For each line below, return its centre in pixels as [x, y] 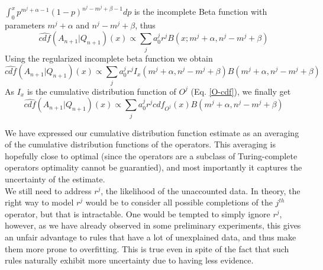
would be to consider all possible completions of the [179, 202]
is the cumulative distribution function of [101, 91]
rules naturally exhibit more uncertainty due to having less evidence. [129, 260]
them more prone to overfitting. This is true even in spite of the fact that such [147, 248]
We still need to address [48, 190]
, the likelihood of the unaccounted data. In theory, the [201, 190]
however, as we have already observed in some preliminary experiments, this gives [153, 225]
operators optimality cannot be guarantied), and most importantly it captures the [154, 167]
